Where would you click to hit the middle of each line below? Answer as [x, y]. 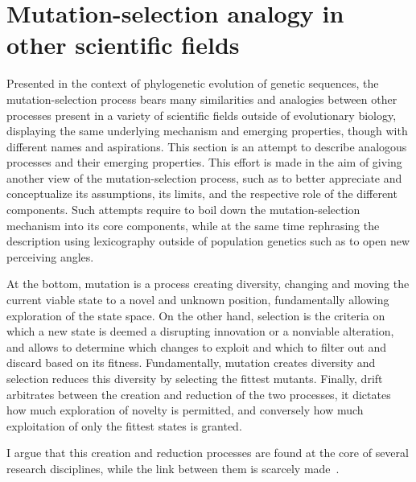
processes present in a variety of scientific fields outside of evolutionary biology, [202, 115]
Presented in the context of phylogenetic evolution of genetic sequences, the [193, 83]
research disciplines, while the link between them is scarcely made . [173, 468]
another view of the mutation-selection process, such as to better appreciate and [204, 177]
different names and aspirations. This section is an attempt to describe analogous [207, 146]
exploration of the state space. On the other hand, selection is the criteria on [196, 315]
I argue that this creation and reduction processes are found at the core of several [208, 453]
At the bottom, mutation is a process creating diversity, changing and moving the [208, 284]
